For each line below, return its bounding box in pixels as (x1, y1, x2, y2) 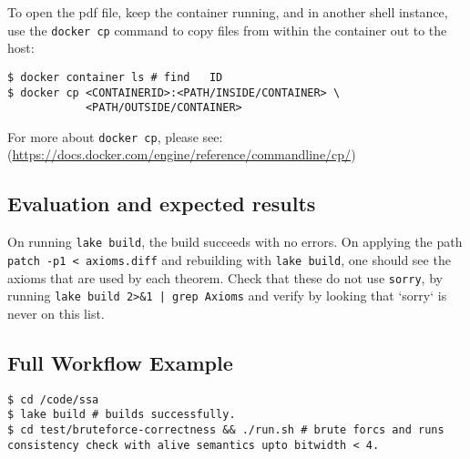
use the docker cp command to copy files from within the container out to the (7, 20, 447, 39)
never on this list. (7, 303, 105, 322)
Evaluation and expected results (7, 189, 316, 218)
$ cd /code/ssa (7, 393, 99, 406)
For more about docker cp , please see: (7, 127, 223, 146)
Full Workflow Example (7, 348, 233, 376)
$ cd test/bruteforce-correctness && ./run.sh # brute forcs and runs (7, 423, 444, 436)
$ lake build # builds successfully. (7, 408, 236, 422)
